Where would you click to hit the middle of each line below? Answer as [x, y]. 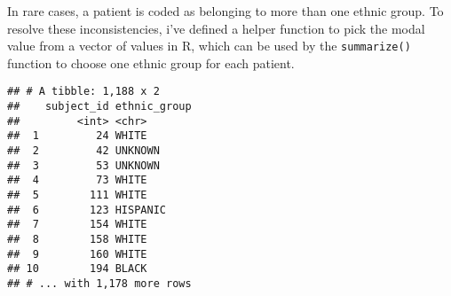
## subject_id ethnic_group [99, 107]
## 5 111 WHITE [77, 195]
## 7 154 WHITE [77, 225]
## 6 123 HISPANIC [87, 210]
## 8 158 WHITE [77, 239]
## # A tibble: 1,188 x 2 [83, 92]
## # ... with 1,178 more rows [99, 283]
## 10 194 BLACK [77, 269]
